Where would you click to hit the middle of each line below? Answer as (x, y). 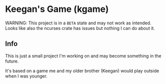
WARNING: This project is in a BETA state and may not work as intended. (78, 23)
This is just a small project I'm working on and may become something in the (83, 56)
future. (12, 61)
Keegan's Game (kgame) (57, 9)
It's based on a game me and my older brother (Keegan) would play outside (82, 71)
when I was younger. (27, 76)
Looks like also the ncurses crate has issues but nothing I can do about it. (80, 28)
